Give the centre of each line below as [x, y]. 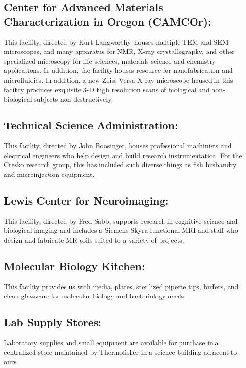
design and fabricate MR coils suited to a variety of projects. [94, 239]
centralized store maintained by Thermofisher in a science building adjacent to [121, 352]
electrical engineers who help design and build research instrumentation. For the [123, 155]
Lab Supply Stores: [53, 322]
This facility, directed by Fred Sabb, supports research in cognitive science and [121, 220]
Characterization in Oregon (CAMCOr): [107, 21]
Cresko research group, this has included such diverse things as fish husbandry [120, 165]
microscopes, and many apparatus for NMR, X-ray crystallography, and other [119, 51]
